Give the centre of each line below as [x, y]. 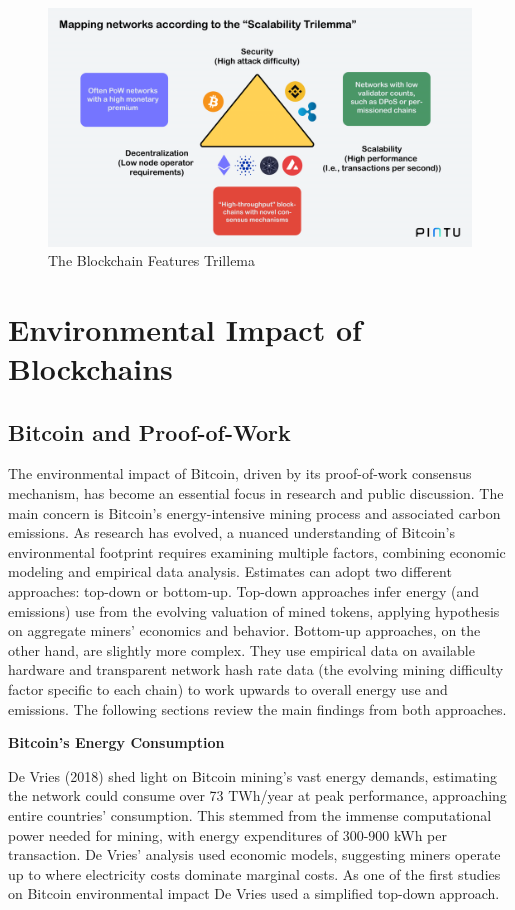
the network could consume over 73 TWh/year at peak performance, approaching [257, 795]
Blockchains [90, 368]
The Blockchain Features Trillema [152, 260]
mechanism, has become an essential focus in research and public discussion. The [256, 493]
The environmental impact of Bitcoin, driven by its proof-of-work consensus [240, 473]
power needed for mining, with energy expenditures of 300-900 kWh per [227, 834]
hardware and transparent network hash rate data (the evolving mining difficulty [256, 669]
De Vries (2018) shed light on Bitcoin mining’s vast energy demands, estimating [252, 775]
